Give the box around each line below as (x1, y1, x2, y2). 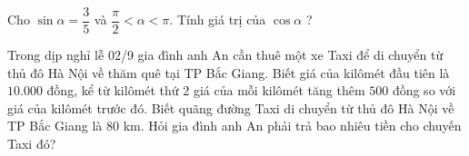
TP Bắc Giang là (7, 116, 103, 135)
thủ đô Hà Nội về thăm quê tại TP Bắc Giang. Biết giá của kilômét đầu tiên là (7, 63, 450, 82)
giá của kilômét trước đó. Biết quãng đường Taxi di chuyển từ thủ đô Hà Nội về (7, 98, 454, 117)
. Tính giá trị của (169, 10, 266, 29)
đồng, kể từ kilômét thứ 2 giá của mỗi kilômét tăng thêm (46, 81, 365, 100)
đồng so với (392, 81, 456, 100)
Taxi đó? (7, 134, 56, 153)
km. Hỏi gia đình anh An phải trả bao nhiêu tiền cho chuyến (123, 116, 462, 135)
